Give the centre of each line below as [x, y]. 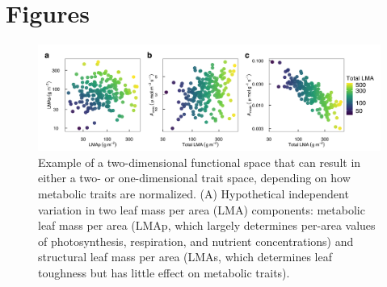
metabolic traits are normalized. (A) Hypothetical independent [193, 193]
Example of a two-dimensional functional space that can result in [200, 162]
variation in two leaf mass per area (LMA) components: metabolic [202, 209]
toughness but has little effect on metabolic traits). [164, 272]
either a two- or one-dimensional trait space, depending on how [194, 178]
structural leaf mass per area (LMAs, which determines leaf [185, 257]
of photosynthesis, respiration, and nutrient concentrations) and [196, 241]
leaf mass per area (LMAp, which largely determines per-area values [207, 225]
